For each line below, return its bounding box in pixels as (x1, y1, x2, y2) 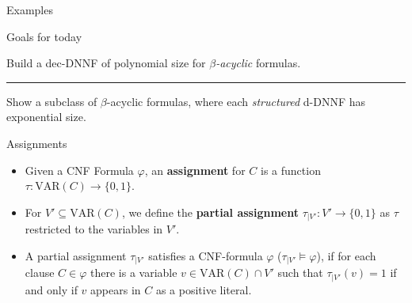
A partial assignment (25, 247, 127, 263)
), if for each (316, 247, 376, 263)
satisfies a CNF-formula (148, 247, 263, 263)
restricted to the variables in (25, 221, 163, 237)
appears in (90, 281, 141, 297)
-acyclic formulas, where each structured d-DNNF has (106, 93, 366, 109)
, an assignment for (144, 161, 246, 178)
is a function (260, 161, 321, 178)
